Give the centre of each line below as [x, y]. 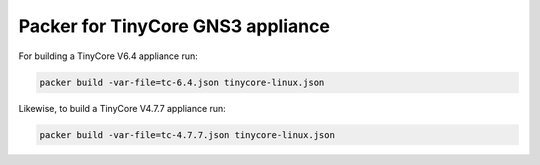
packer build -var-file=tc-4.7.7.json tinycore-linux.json [187, 134]
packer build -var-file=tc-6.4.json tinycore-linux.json [182, 82]
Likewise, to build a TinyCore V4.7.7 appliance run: [122, 108]
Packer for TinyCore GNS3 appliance [174, 26]
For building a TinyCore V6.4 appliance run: [108, 56]
